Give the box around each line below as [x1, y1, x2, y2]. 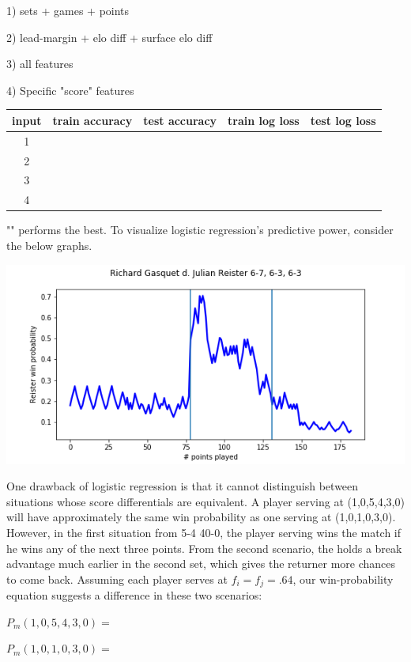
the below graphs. [6, 236, 92, 253]
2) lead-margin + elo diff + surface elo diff [6, 28, 213, 45]
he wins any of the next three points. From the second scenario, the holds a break [6, 539, 402, 556]
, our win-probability [292, 570, 394, 587]
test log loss [310, 112, 376, 128]
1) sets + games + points [6, 2, 130, 18]
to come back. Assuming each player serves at [6, 570, 228, 587]
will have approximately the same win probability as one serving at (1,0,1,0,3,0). [6, 509, 396, 525]
